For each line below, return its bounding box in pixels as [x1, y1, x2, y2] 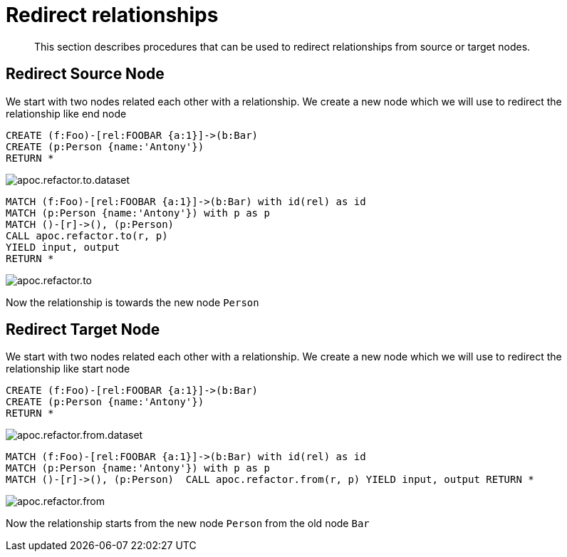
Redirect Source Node [6, 65, 165, 83]
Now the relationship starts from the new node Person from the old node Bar [6, 517, 370, 530]
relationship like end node [6, 107, 127, 120]
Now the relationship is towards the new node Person [6, 296, 259, 308]
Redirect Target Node [6, 321, 160, 339]
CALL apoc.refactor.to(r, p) [6, 229, 168, 241]
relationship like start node [6, 363, 130, 375]
